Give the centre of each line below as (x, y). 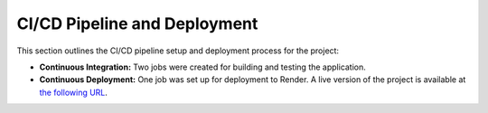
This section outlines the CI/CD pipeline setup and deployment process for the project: (178, 51)
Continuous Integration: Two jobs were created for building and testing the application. (202, 67)
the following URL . (74, 92)
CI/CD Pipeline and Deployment (137, 24)
